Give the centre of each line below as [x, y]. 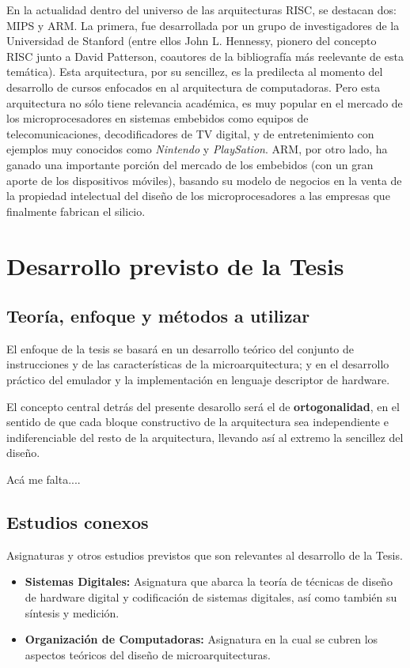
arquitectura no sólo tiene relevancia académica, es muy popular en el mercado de [205, 102]
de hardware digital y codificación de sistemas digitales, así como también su [211, 597]
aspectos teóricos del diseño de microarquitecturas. [148, 654]
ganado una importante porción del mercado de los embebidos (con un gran [190, 164]
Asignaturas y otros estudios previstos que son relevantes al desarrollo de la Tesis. [205, 555]
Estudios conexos [78, 522]
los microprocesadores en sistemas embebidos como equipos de [158, 118]
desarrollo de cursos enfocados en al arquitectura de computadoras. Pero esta [194, 87]
